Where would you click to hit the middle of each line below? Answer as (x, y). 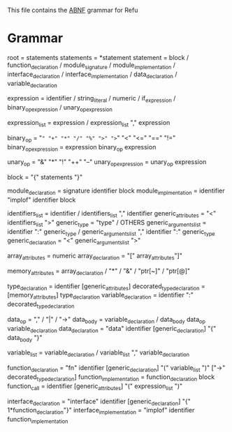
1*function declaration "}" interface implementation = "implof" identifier (101, 411)
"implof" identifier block (42, 200)
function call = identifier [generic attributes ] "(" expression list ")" (95, 387)
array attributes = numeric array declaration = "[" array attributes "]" (95, 256)
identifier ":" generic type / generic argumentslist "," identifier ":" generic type (111, 232)
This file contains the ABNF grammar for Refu (73, 10)
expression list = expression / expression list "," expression (89, 123)
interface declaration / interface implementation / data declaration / (92, 75)
